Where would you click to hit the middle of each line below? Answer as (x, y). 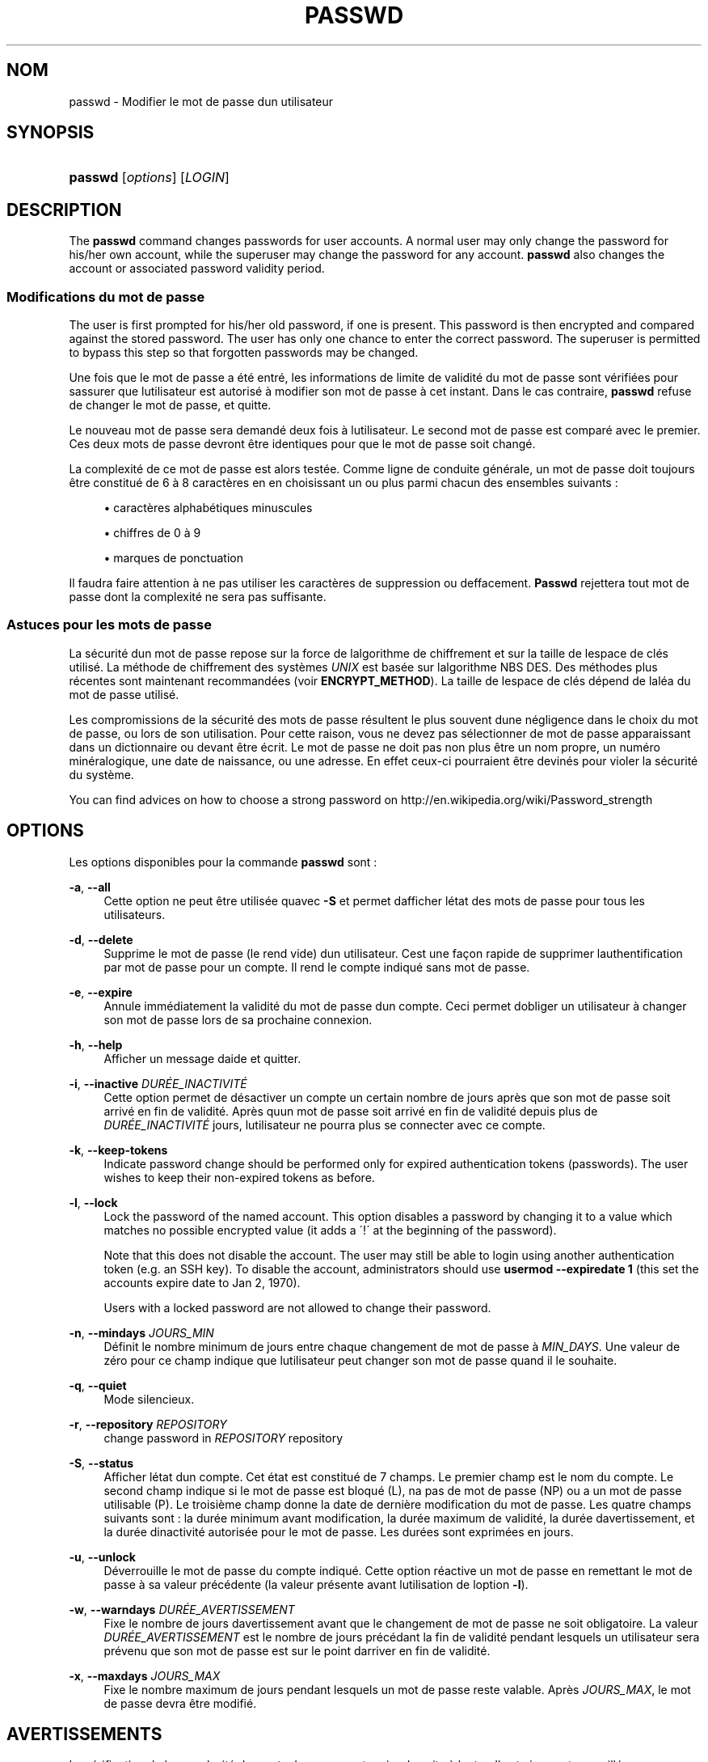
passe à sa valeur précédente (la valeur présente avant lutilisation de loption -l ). (316, 1584)
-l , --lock (93, 1202)
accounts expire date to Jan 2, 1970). (202, 1282)
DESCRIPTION (64, 210)
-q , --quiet (98, 1385)
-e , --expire (101, 992)
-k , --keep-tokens (118, 1150)
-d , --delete (101, 939)
